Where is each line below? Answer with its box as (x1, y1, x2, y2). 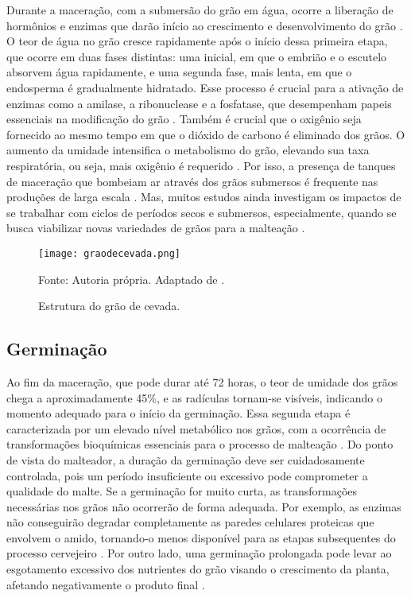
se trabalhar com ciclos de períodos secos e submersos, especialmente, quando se (6, 204, 397, 220)
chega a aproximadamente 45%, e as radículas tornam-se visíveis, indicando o (6, 389, 382, 406)
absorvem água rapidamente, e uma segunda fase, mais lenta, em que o (6, 64, 352, 80)
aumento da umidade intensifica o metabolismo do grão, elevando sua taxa (6, 142, 370, 158)
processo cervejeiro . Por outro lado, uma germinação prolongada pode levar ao (6, 545, 392, 561)
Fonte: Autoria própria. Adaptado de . (38, 270, 225, 287)
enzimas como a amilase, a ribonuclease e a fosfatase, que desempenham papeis (6, 95, 392, 111)
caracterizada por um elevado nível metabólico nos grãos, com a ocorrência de (6, 420, 386, 437)
